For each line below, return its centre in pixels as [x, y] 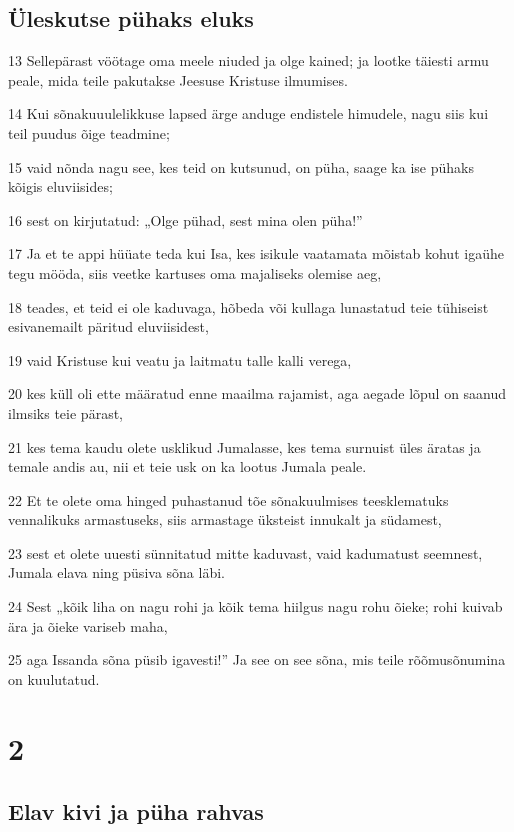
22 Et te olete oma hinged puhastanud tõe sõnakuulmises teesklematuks [228, 499]
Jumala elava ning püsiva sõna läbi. [116, 572]
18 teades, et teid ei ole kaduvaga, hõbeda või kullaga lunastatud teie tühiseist [248, 306]
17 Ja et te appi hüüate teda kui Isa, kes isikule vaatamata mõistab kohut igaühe [256, 253]
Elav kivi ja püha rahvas [136, 811]
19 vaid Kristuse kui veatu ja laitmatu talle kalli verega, [180, 359]
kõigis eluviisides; [60, 186]
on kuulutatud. [54, 678]
